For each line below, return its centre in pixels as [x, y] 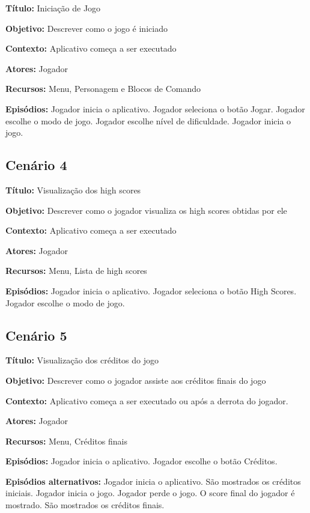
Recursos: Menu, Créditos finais [66, 441]
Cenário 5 [36, 335]
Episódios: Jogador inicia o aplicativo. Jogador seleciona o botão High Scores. [151, 290]
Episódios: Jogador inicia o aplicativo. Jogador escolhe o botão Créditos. [141, 461]
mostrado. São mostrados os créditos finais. [85, 505]
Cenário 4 [36, 165]
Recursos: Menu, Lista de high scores [76, 271]
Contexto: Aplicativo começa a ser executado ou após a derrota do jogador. [147, 400]
